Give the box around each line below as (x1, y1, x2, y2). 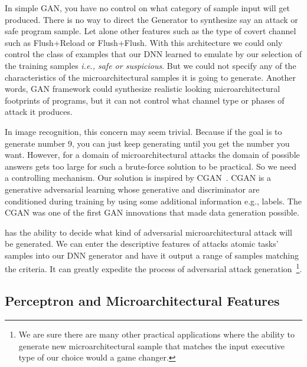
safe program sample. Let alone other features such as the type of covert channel (5, 25, 296, 37)
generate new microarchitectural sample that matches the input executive (18, 339, 285, 352)
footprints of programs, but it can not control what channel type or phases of (5, 94, 285, 106)
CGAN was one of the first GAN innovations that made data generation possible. (5, 206, 299, 219)
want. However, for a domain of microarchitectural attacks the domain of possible (5, 148, 300, 161)
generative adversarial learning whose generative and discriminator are (5, 183, 260, 195)
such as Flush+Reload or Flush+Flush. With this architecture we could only (5, 36, 283, 48)
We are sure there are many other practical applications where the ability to (18, 328, 295, 340)
